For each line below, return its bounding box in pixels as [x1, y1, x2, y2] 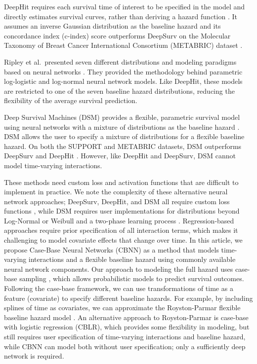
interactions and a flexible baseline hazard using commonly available [28, 254, 236, 264]
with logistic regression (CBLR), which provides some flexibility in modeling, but [4, 322, 250, 332]
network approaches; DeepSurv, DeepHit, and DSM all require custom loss [4, 196, 230, 206]
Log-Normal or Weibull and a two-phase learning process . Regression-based [4, 215, 234, 225]
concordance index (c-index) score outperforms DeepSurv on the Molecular [4, 30, 231, 40]
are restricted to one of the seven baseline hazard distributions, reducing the [4, 85, 235, 96]
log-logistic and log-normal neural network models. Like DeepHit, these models [4, 76, 243, 86]
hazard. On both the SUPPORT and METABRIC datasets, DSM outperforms [4, 141, 242, 151]
